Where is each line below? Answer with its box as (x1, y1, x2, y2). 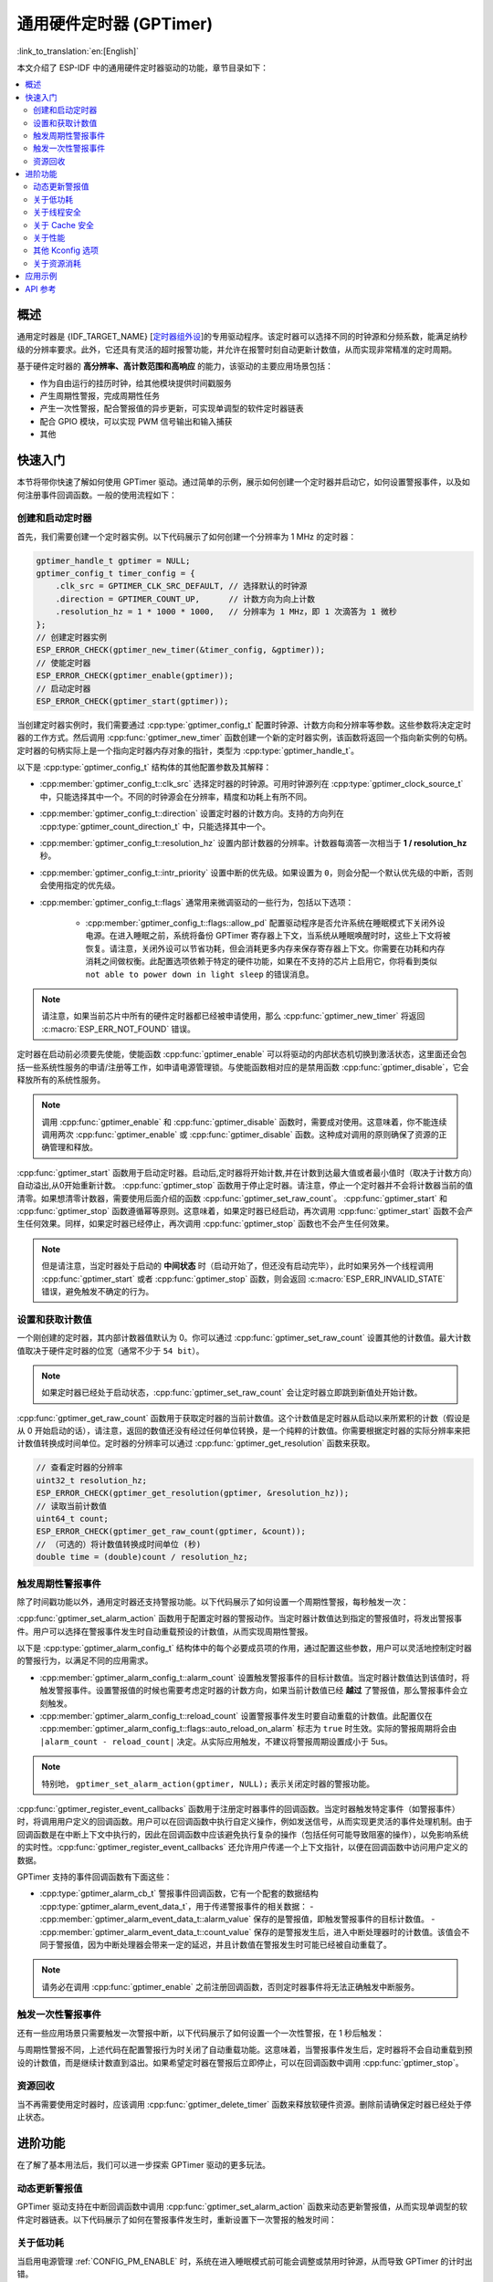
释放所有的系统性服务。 (16, 1073, 105, 1085)
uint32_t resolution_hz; (36, 1475, 148, 1485)
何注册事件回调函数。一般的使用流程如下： (16, 489, 177, 500)
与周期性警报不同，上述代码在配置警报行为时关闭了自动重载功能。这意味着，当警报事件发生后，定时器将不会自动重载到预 (16, 2045, 473, 2056)
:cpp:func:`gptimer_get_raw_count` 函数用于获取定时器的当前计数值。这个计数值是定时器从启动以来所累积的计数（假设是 (16, 1412, 470, 1423)
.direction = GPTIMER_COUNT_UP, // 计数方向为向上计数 (55, 593, 316, 604)
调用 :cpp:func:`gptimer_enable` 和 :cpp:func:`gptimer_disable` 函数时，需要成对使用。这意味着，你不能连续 (41, 1116, 447, 1127)
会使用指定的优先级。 (39, 880, 121, 891)
